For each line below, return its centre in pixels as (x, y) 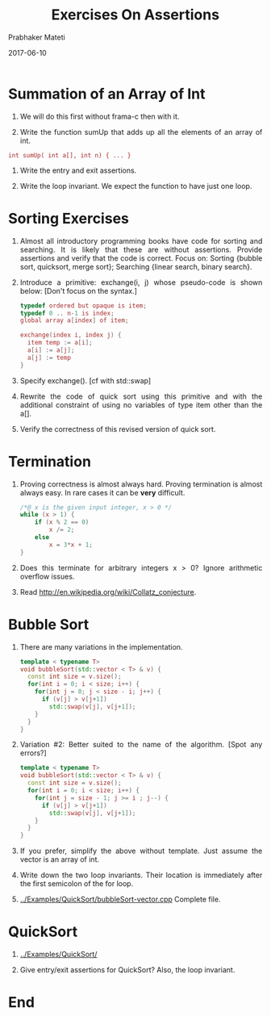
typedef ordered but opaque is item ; (83, 305)
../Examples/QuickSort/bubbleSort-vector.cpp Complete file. (120, 899)
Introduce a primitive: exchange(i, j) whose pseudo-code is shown (141, 282)
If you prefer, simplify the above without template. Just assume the (141, 851)
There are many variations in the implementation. (101, 646)
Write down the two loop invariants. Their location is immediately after (141, 875)
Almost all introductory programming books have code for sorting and (141, 240)
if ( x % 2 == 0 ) (62, 522)
